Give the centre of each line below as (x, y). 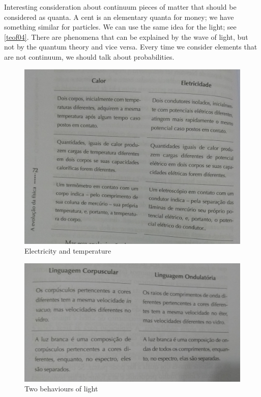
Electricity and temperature (68, 251)
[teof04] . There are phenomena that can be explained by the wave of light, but (126, 36)
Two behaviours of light (61, 389)
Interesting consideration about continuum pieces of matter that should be (120, 7)
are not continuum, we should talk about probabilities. (89, 56)
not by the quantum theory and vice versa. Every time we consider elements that (131, 47)
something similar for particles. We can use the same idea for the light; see (120, 27)
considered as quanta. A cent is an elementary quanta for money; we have (119, 17)
